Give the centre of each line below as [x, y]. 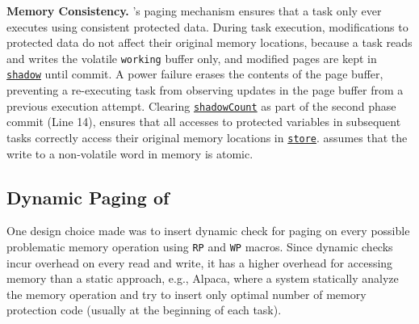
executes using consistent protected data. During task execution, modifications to [207, 26]
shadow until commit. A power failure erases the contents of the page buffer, [195, 74]
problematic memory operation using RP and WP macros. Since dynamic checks [200, 246]
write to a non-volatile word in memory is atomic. [130, 153]
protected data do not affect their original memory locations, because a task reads [209, 42]
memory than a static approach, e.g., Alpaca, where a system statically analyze [203, 278]
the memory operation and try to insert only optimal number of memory [186, 294]
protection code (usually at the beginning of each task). [144, 310]
